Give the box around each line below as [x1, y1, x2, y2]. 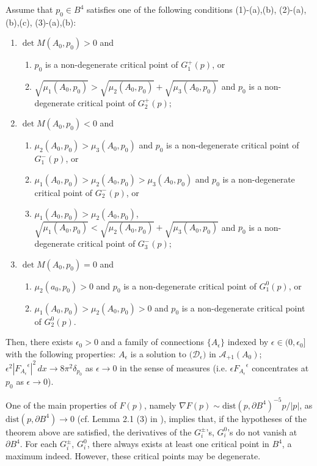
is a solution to [130, 347, 186, 360]
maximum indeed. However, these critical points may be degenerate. [5, 449, 261, 462]
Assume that [5, 3, 53, 15]
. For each [20, 437, 57, 450]
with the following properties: [5, 347, 116, 360]
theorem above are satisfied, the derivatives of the [5, 425, 192, 438]
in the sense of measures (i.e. [120, 361, 227, 374]
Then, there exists [5, 335, 73, 348]
